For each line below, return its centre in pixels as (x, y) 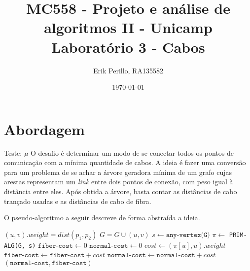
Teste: (13, 152)
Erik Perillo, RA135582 (128, 70)
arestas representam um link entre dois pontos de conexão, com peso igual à (119, 182)
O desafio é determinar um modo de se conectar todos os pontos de (132, 152)
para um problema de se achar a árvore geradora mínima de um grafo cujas (118, 172)
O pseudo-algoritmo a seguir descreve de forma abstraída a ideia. (102, 218)
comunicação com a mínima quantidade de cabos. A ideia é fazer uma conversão (125, 162)
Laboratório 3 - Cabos (128, 47)
